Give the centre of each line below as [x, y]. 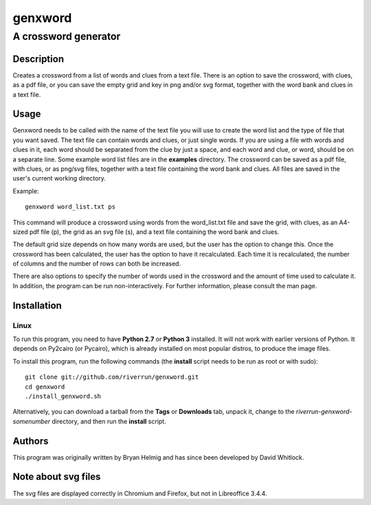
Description [38, 59]
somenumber [32, 421]
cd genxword [45, 387]
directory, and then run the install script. [109, 421]
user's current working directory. [59, 178]
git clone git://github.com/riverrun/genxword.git [112, 377]
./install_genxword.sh [63, 396]
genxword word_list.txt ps [70, 207]
